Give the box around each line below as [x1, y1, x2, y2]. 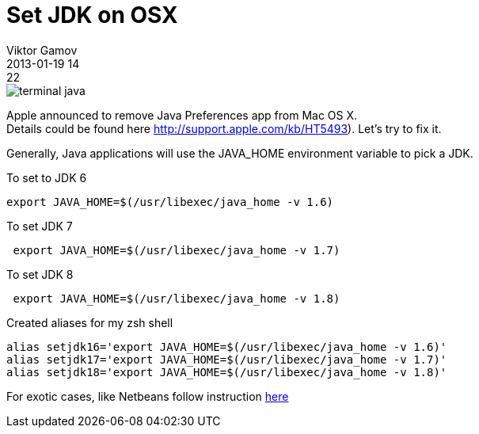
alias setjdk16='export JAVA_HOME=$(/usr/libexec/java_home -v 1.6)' [6, 340, 447, 353]
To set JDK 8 [6, 267, 74, 281]
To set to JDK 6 [6, 170, 87, 185]
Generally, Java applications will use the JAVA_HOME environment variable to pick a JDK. [6, 146, 473, 160]
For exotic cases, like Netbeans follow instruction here [6, 389, 289, 403]
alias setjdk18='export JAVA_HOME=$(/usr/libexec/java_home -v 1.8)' [6, 365, 447, 379]
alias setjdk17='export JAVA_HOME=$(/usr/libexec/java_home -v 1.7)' [6, 352, 447, 366]
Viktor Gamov [6, 43, 78, 57]
